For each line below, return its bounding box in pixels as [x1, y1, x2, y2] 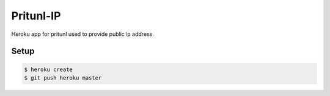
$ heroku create [24, 66, 73, 73]
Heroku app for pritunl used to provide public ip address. [11, 30, 154, 38]
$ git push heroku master [24, 74, 102, 81]
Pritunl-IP [11, 9, 61, 22]
